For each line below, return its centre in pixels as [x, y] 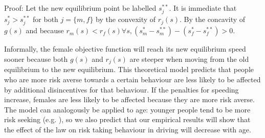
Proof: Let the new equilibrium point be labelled [80, 8]
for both [46, 19]
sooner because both [36, 59]
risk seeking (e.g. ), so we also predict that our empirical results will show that [127, 119]
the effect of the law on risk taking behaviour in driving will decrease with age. [128, 129]
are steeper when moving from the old [189, 59]
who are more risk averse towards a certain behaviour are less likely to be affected [132, 79]
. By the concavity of [213, 19]
